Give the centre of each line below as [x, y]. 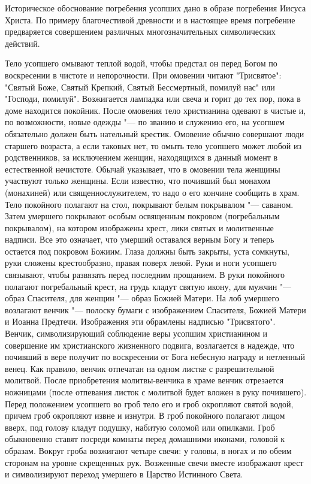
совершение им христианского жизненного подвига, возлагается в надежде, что [150, 345]
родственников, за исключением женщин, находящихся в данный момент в [141, 157]
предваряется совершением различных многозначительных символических [140, 31]
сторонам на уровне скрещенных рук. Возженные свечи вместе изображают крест [154, 462]
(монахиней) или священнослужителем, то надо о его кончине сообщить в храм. [152, 192]
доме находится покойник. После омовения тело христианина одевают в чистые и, [155, 110]
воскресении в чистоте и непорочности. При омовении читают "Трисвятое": [143, 75]
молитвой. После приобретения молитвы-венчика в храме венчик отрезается [144, 380]
